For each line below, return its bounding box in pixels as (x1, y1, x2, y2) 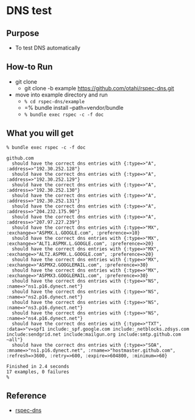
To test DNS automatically (15, 44, 80, 51)
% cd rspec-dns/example (24, 98, 85, 104)
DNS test (6, 4, 52, 18)
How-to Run (6, 62, 53, 72)
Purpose (6, 28, 40, 38)
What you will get (6, 128, 74, 139)
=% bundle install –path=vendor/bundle (24, 104, 124, 111)
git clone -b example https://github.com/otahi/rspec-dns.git (24, 84, 175, 92)
